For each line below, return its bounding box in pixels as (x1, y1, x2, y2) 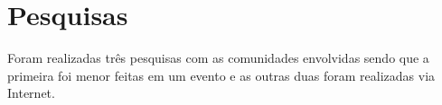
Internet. (7, 83, 55, 102)
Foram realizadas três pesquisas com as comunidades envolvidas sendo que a (7, 48, 429, 67)
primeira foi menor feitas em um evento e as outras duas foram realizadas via (7, 66, 436, 84)
